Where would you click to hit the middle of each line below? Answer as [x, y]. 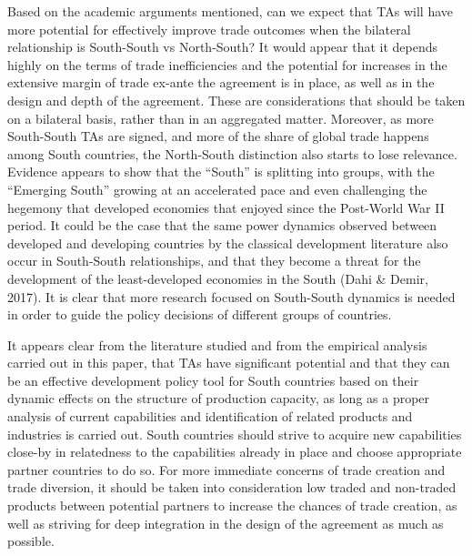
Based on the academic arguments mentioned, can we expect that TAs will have [230, 11]
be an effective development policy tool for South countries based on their [213, 380]
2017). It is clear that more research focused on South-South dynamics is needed [231, 296]
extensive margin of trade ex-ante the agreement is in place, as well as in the [221, 82]
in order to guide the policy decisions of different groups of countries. [200, 314]
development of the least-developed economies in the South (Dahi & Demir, [218, 278]
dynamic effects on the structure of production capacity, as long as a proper [219, 398]
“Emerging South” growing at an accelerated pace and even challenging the [217, 189]
